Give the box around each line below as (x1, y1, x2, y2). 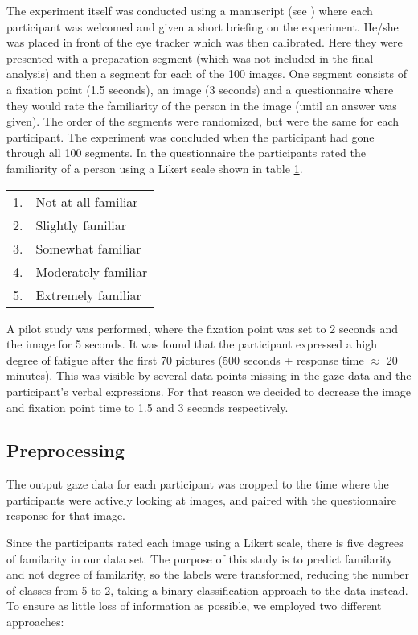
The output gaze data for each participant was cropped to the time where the (6, 476, 389, 493)
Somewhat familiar (35, 238, 141, 258)
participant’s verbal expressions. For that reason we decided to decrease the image (6, 382, 411, 399)
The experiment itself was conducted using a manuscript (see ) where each (6, 2, 373, 19)
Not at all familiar (35, 192, 138, 211)
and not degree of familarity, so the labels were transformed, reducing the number (6, 566, 410, 583)
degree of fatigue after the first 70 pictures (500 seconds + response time (6, 351, 364, 368)
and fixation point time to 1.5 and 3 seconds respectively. (6, 398, 289, 415)
